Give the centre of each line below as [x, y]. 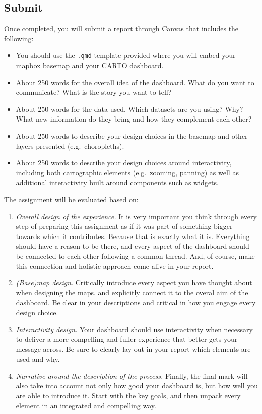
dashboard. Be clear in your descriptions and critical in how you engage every [136, 302]
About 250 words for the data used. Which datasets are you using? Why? [129, 109]
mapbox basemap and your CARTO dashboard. [90, 65]
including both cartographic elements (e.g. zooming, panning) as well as [127, 172]
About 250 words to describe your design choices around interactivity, [124, 163]
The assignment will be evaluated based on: [71, 199]
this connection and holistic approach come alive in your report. [115, 265]
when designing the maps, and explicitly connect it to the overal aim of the [132, 292]
